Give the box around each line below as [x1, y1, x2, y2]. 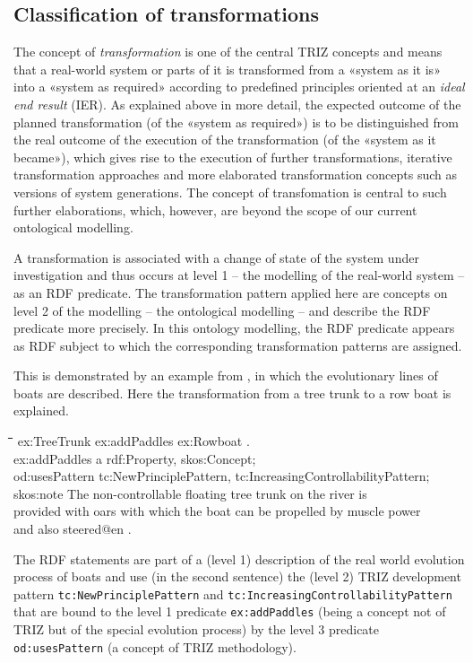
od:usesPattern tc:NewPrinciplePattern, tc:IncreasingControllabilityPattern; [13, 467, 430, 485]
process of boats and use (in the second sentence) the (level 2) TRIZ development [13, 567, 461, 586]
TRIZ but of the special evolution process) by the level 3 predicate [13, 620, 380, 639]
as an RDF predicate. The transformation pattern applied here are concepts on [13, 283, 448, 301]
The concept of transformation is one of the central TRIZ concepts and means [13, 42, 443, 61]
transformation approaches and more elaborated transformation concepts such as [13, 165, 458, 184]
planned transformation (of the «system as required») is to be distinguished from [13, 112, 459, 131]
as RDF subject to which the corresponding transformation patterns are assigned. [13, 336, 462, 354]
